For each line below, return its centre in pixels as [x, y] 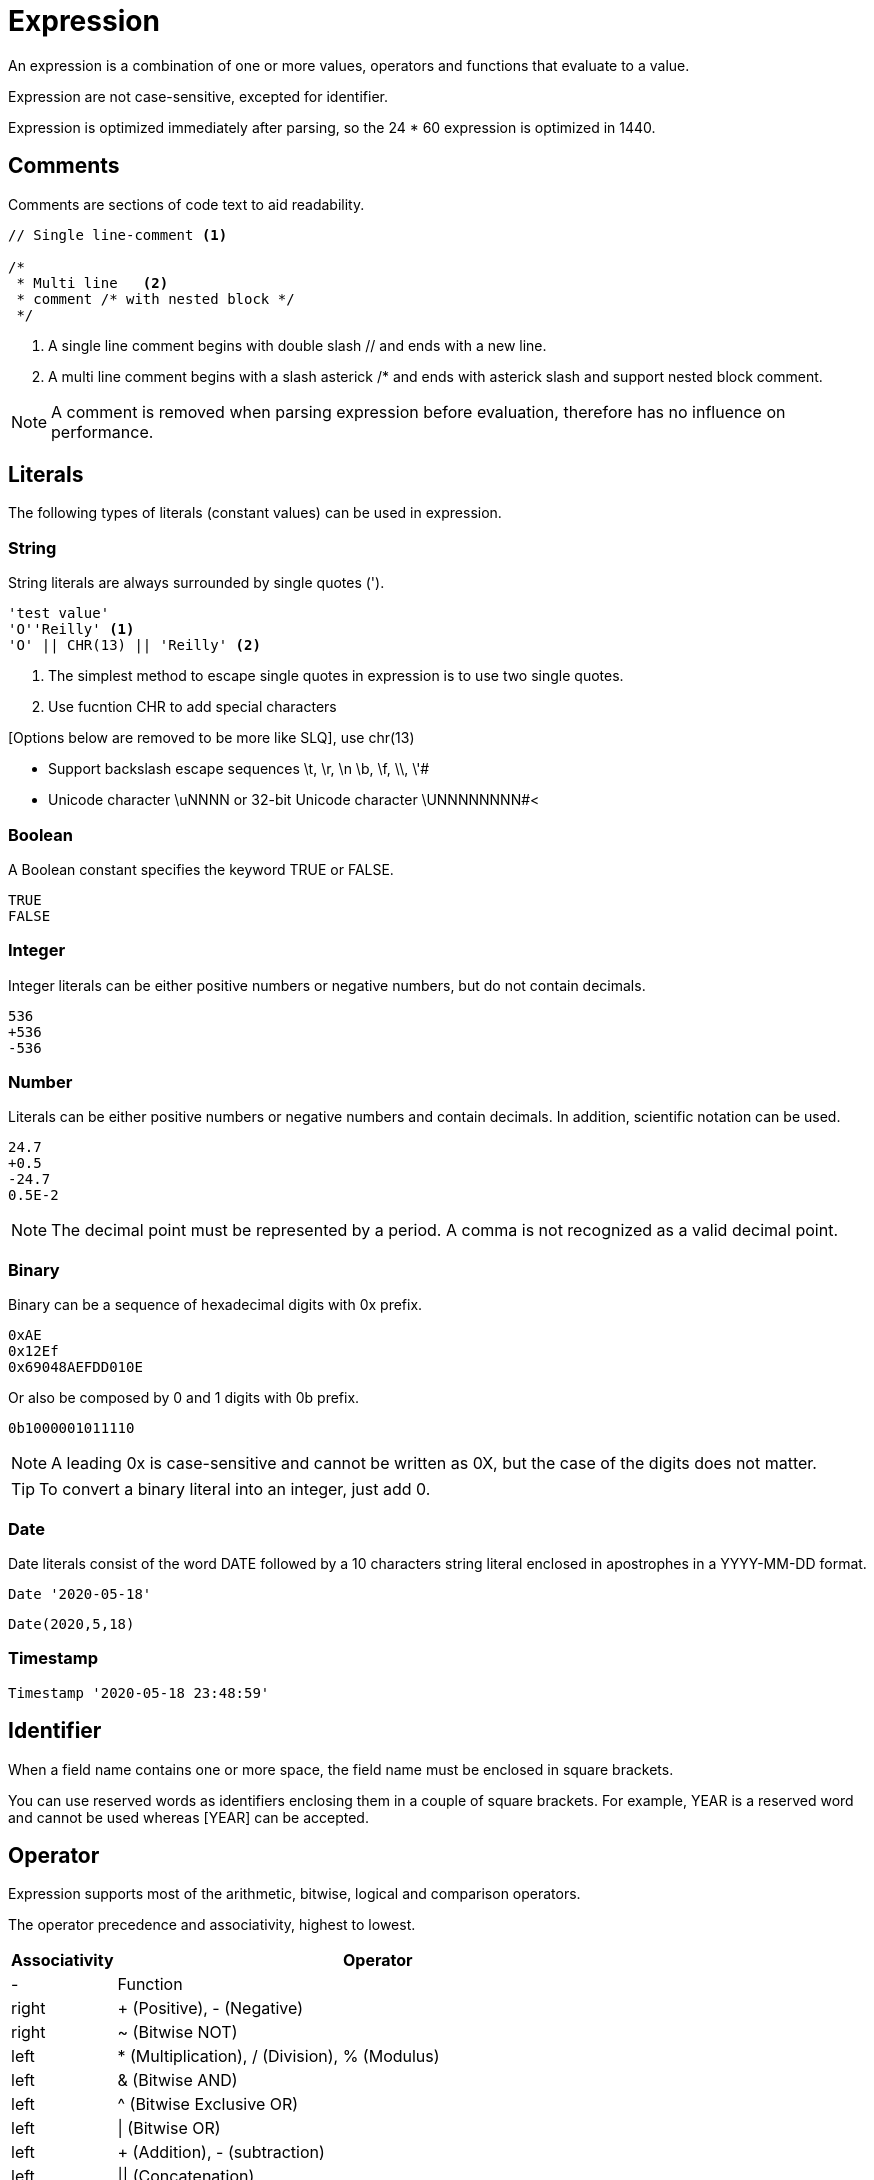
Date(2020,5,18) [71, 1623]
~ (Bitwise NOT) [177, 2032]
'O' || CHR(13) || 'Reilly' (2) [134, 645]
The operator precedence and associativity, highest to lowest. [212, 1925]
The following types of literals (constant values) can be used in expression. [255, 513]
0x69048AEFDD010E [75, 1367]
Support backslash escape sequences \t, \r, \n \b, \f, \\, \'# [239, 769]
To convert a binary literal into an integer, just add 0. [235, 1489]
